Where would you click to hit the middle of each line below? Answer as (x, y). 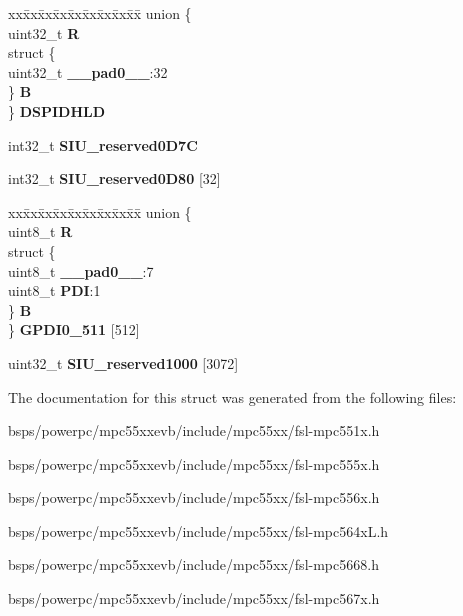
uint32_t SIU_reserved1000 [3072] (123, 362)
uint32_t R (44, 32)
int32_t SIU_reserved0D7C (103, 144)
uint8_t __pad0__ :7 (81, 270)
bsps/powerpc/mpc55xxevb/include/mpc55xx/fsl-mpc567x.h (194, 598)
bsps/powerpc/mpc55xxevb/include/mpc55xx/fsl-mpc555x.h (194, 463)
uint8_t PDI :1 (54, 290)
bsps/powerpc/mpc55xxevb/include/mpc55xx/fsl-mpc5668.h (193, 564)
